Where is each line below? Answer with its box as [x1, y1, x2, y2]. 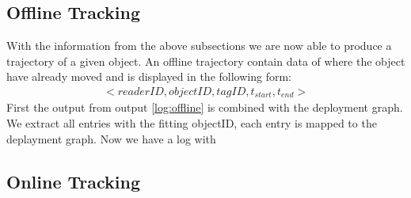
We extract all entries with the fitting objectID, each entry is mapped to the [6, 115, 377, 131]
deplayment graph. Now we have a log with [6, 130, 216, 147]
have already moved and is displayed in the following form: [6, 68, 291, 85]
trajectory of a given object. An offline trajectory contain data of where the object [6, 52, 405, 69]
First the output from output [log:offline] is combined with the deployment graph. [6, 99, 403, 116]
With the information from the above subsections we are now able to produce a [6, 37, 392, 54]
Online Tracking [6, 169, 140, 193]
